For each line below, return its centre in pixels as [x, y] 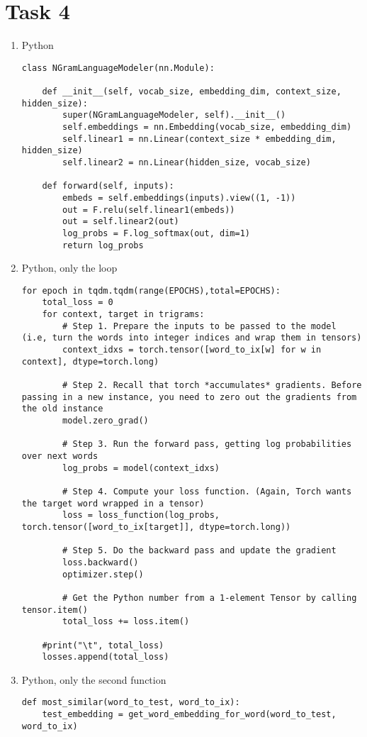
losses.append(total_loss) [106, 657]
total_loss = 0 [78, 303]
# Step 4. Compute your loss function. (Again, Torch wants [207, 491]
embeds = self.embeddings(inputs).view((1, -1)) [179, 198]
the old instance [62, 409]
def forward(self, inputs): [108, 186]
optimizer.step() [103, 574]
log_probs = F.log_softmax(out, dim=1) [156, 233]
